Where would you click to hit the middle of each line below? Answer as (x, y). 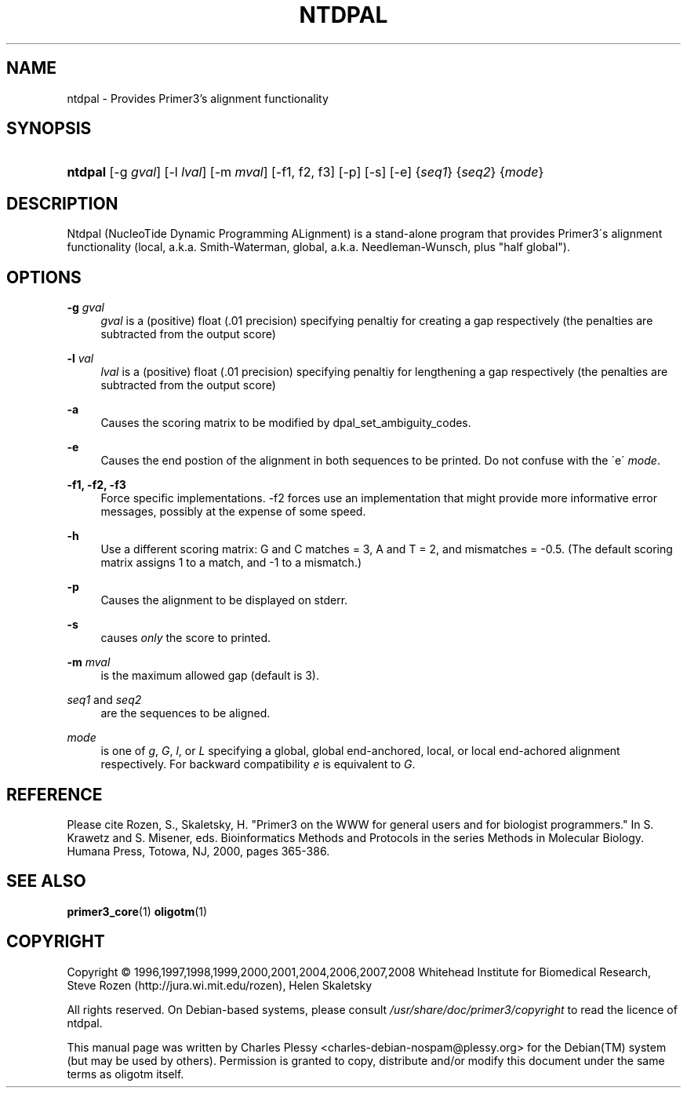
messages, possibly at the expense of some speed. (233, 512)
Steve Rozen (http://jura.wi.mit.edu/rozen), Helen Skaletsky (220, 985)
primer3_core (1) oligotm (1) (137, 911)
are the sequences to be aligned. (185, 713)
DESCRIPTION (62, 203)
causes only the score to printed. (186, 638)
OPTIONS (44, 277)
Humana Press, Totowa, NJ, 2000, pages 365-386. (198, 851)
